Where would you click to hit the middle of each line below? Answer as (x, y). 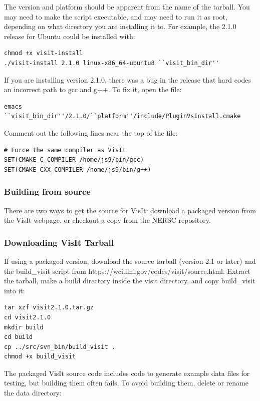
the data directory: (33, 393)
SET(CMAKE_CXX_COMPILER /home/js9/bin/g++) (78, 169)
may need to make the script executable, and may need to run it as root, (116, 16)
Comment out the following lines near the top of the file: (91, 132)
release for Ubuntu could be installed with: (70, 36)
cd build (19, 337)
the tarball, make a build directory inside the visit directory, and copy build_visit (130, 281)
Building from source (47, 191)
